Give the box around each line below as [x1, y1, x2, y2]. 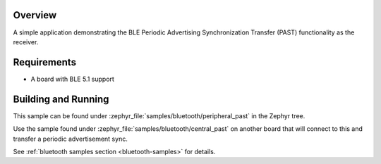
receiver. [13, 37, 39, 46]
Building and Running [13, 93, 109, 105]
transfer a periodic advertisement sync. [13, 134, 128, 143]
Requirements [13, 56, 77, 68]
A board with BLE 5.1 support [30, 75, 114, 83]
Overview [13, 9, 57, 21]
